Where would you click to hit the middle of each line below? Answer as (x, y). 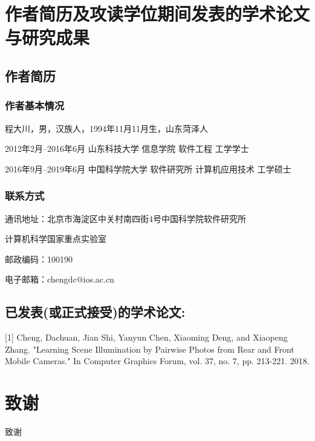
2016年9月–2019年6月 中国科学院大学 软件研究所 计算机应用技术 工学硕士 (148, 168)
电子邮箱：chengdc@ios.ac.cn (60, 279)
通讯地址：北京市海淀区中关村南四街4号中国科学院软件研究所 (125, 218)
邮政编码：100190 (39, 259)
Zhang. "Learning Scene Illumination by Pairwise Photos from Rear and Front (150, 349)
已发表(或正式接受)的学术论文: (95, 312)
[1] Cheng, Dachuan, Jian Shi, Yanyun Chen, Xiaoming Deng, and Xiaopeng (146, 337)
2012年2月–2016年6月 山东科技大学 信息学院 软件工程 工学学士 (127, 149)
